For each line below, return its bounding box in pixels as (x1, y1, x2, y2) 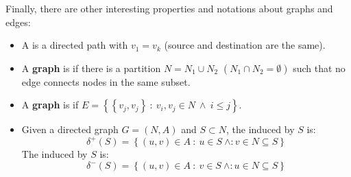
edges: (5, 14, 31, 29)
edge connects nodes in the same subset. (21, 74, 191, 88)
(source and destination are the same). (164, 38, 326, 52)
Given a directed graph (21, 122, 119, 137)
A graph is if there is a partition (21, 60, 161, 75)
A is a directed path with (21, 38, 128, 52)
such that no (293, 60, 346, 75)
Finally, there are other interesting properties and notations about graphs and (5, 1, 333, 15)
